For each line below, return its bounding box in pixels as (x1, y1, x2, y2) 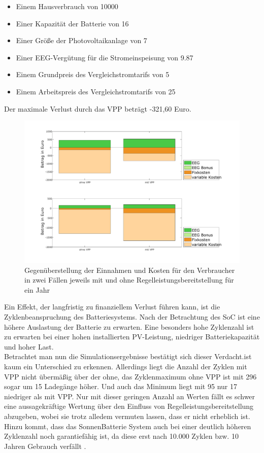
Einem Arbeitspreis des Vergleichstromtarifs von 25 (16, 86, 176, 96)
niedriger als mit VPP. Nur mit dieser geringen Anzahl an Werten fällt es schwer (4, 391, 255, 401)
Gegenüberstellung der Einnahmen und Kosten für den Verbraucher (24, 264, 235, 275)
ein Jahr (24, 284, 50, 295)
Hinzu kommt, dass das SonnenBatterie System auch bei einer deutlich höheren (4, 421, 251, 431)
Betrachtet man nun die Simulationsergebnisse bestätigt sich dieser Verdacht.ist (4, 351, 252, 362)
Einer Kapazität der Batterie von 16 (16, 18, 129, 28)
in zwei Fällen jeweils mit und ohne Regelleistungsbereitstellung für (24, 274, 234, 285)
